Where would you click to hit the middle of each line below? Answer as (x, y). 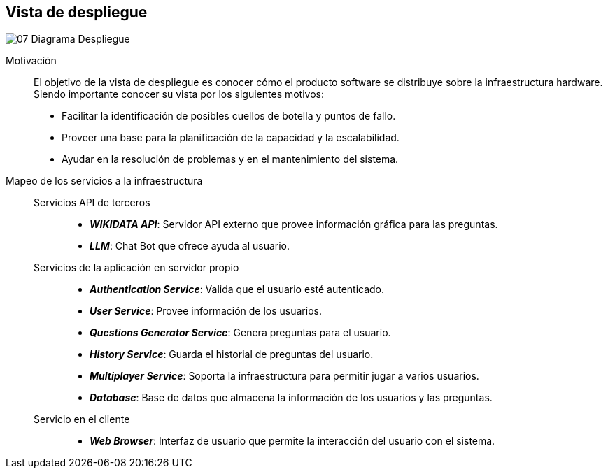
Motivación (31, 61)
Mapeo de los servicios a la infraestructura (104, 181)
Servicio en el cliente (82, 419)
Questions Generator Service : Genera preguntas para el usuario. (240, 333)
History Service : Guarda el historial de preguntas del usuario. (232, 354)
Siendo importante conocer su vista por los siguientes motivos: (179, 94)
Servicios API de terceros (92, 203)
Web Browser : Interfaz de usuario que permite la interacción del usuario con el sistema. (292, 441)
